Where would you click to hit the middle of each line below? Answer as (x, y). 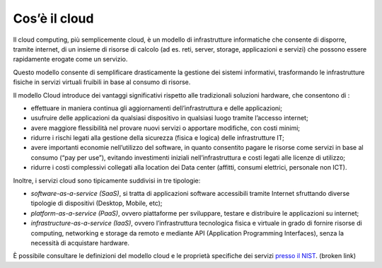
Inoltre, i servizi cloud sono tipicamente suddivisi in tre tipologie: (107, 180)
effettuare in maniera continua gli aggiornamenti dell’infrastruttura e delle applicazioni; (157, 108)
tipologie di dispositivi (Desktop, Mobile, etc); (97, 203)
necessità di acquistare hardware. (80, 243)
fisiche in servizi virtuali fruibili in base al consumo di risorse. (102, 82)
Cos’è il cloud (53, 18)
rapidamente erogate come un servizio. (70, 59)
